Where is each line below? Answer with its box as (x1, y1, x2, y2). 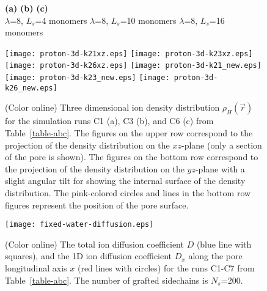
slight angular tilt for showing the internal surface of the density (5, 174, 246, 187)
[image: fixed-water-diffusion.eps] (5, 220, 154, 229)
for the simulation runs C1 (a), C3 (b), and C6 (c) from (5, 114, 214, 127)
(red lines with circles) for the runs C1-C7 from (77, 262, 255, 274)
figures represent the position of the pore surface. (5, 198, 189, 211)
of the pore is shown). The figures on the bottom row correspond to (5, 150, 258, 163)
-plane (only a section (181, 138, 262, 151)
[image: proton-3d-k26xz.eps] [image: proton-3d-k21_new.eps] (5, 61, 262, 70)
